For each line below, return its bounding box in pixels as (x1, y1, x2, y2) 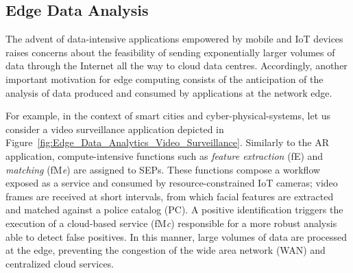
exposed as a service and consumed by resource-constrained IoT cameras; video (5, 176, 338, 190)
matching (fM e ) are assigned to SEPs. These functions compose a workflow (5, 162, 321, 176)
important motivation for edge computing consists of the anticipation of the (5, 71, 324, 86)
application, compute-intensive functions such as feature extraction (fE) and (5, 148, 324, 163)
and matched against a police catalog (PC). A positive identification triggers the (5, 202, 343, 217)
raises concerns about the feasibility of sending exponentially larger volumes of (5, 45, 335, 59)
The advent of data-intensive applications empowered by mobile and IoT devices (5, 32, 343, 46)
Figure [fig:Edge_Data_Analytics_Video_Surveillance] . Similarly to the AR (5, 135, 330, 150)
